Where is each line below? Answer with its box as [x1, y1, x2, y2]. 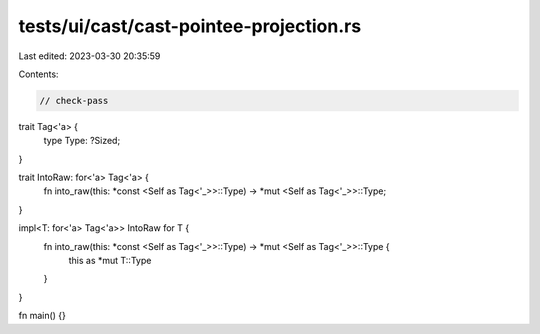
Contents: [18, 68, 59, 80]
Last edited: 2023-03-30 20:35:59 [18, 50, 161, 62]
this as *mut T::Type [68, 255, 152, 267]
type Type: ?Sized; [43, 135, 121, 147]
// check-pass [39, 95, 109, 106]
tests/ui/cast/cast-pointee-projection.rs [18, 15, 362, 37]
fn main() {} [18, 310, 67, 322]
